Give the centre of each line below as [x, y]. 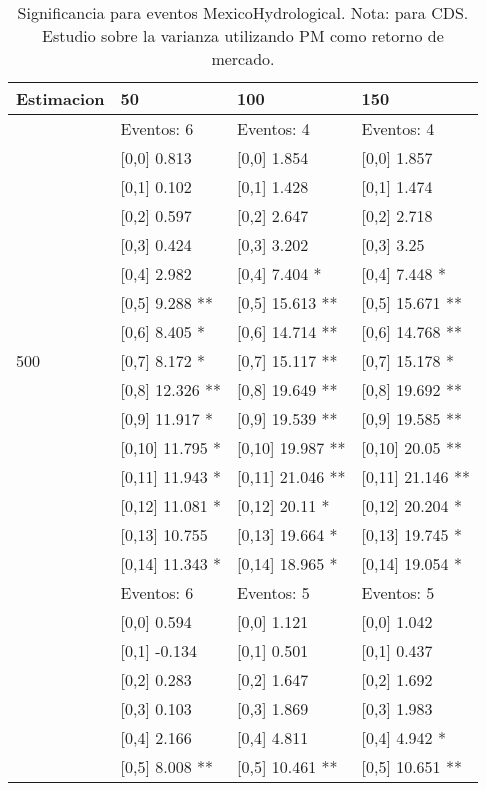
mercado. [243, 58]
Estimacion [60, 98]
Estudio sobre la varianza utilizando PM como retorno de [243, 35]
